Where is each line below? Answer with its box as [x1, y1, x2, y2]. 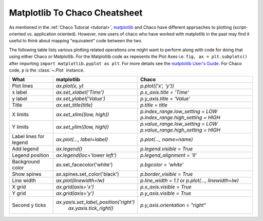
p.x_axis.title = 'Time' [140, 89, 189, 96]
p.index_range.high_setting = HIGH [140, 114, 221, 121]
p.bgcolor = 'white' [140, 161, 184, 168]
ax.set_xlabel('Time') [56, 89, 104, 96]
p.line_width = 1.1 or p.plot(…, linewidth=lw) [140, 177, 239, 184]
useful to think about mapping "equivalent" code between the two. [9, 38, 143, 44]
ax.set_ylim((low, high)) [56, 124, 109, 130]
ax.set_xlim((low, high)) [56, 111, 110, 118]
